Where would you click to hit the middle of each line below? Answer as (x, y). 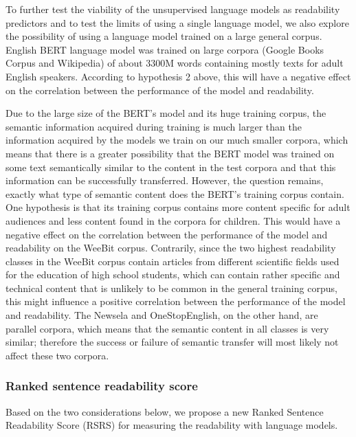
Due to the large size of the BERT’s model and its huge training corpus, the (166, 113)
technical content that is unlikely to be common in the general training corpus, (171, 288)
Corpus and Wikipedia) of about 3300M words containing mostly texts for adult (175, 63)
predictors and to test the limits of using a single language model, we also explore (177, 22)
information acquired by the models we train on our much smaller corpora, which (177, 140)
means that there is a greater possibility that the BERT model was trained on (170, 153)
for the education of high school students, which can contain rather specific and (173, 274)
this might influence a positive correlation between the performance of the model (176, 301)
